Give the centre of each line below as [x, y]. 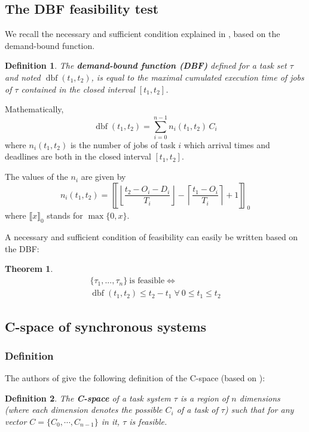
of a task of [197, 410]
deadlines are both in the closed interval [78, 156]
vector [16, 421]
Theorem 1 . [29, 269]
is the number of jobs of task [123, 144]
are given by [103, 177]
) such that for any [259, 410]
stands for [65, 215]
